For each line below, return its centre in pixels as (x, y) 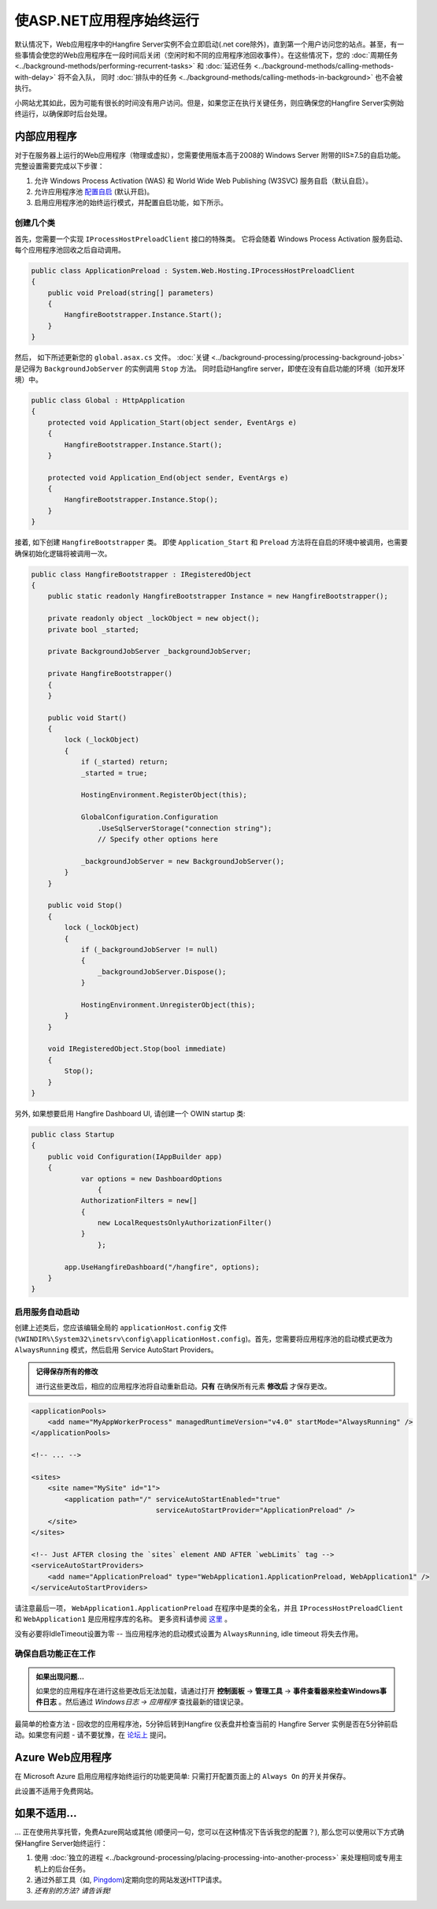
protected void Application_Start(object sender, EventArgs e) (172, 422)
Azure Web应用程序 (63, 1758)
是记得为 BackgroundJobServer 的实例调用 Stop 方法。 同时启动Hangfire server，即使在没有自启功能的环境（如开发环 (210, 368)
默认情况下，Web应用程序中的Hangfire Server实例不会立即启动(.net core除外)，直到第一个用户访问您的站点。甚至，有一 (209, 44)
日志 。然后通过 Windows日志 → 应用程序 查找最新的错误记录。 (145, 1702)
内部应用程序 (46, 136)
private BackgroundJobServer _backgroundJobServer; (150, 652)
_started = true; (114, 773)
